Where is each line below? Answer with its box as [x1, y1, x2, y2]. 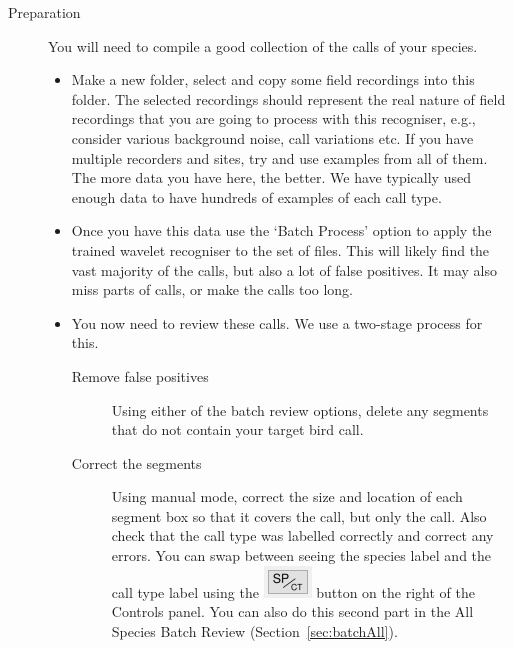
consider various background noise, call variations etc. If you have [71, 127, 474, 148]
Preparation [8, 2, 81, 22]
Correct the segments [71, 452, 202, 473]
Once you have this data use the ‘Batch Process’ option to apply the [71, 220, 492, 241]
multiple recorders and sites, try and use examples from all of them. [71, 147, 488, 168]
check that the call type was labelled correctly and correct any [111, 525, 494, 546]
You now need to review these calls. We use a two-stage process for [71, 312, 483, 333]
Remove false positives [71, 365, 209, 386]
